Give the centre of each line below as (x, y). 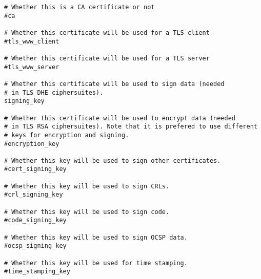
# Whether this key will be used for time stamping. (96, 263)
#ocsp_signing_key (35, 246)
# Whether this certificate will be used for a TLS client (107, 33)
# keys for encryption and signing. (67, 135)
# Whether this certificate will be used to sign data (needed (114, 84)
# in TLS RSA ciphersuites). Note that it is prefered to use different (131, 127)
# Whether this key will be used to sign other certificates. (113, 160)
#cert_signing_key (35, 169)
